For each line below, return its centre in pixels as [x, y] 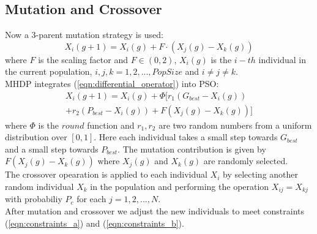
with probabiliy [34, 199]
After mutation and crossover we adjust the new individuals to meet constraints [155, 211]
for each [91, 199]
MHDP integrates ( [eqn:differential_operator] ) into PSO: [112, 83]
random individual [39, 187]
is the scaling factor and [83, 59]
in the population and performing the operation [180, 187]
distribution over [36, 137]
